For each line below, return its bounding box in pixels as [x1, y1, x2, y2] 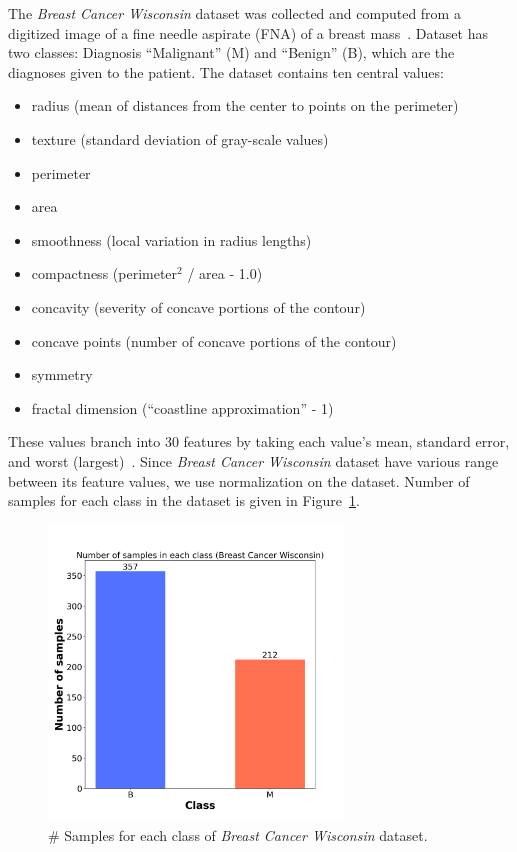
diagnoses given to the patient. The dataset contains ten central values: [8, 61, 444, 82]
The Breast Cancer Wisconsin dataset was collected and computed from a [8, 3, 461, 23]
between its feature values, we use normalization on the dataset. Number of [8, 470, 470, 491]
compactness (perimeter [31, 263, 178, 284]
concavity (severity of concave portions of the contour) [31, 296, 366, 317]
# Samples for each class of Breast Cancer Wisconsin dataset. [48, 825, 428, 846]
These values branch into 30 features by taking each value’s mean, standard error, [8, 431, 510, 452]
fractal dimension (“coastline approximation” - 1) [31, 397, 334, 418]
